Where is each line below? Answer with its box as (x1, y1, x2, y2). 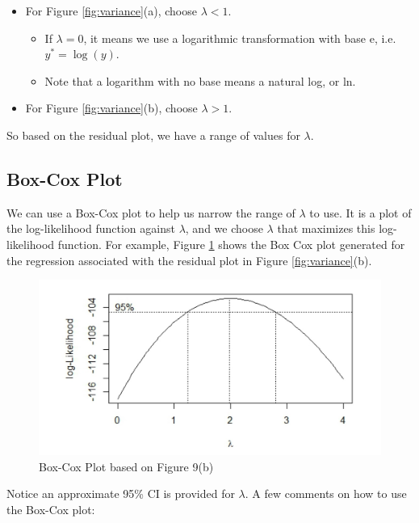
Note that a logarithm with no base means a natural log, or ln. (44, 72, 356, 89)
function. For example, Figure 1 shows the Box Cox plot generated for (57, 235, 405, 252)
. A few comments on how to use (245, 485, 407, 502)
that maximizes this (277, 220, 375, 237)
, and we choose (185, 220, 263, 237)
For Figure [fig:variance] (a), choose (25, 2, 197, 19)
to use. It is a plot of (309, 204, 412, 221)
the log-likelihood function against (6, 220, 175, 237)
